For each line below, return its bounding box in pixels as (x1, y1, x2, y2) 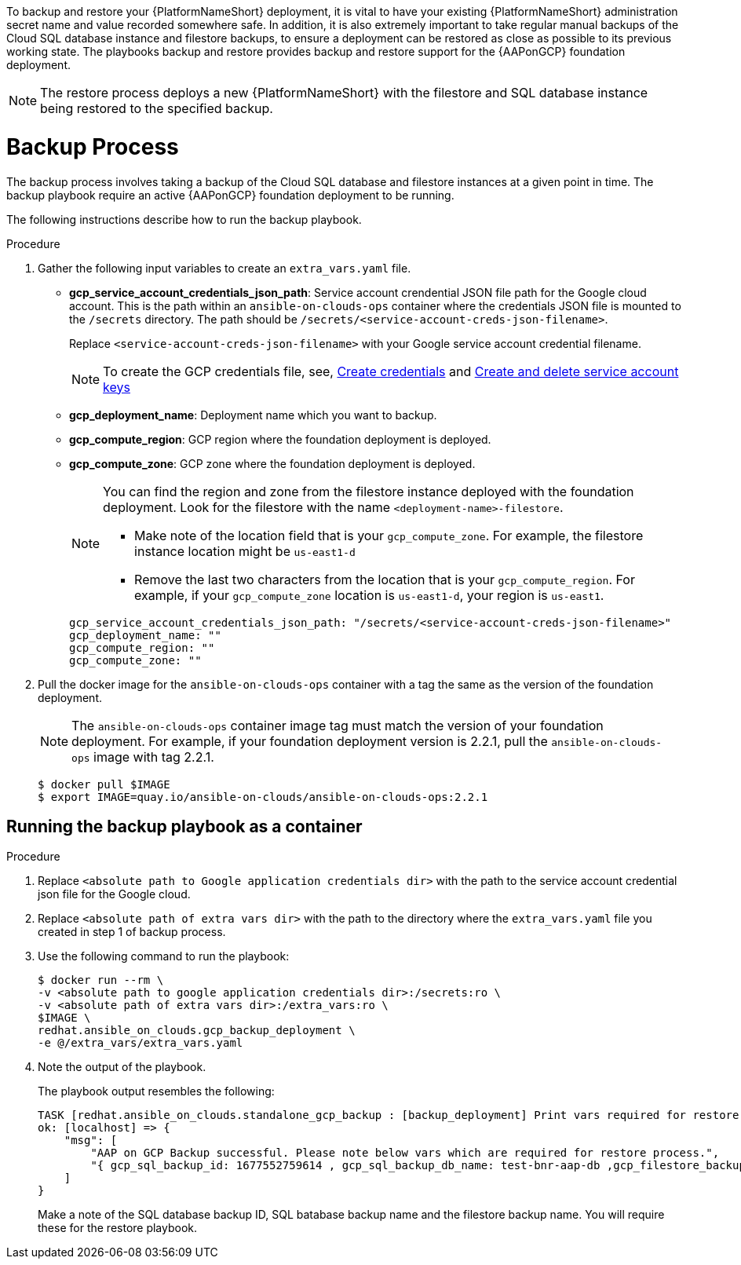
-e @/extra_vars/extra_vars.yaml (38, 1036, 243, 1050)
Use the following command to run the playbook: (38, 949, 290, 963)
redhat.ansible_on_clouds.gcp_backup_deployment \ (38, 1024, 356, 1037)
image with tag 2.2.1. (93, 748, 214, 765)
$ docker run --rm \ (38, 974, 164, 987)
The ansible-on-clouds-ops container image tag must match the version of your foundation (71, 717, 604, 733)
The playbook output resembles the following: (38, 1084, 275, 1099)
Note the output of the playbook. (38, 1060, 206, 1074)
